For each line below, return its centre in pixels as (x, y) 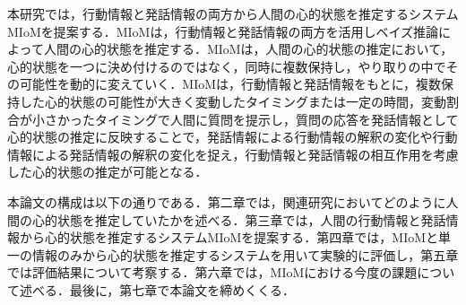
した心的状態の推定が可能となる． (108, 172)
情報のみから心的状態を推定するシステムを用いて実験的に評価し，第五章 (245, 254)
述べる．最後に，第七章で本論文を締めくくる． (157, 289)
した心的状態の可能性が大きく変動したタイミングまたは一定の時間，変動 (233, 101)
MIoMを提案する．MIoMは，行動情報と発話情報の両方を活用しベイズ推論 (223, 31)
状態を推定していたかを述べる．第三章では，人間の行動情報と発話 (251, 219)
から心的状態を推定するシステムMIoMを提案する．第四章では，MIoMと (229, 237)
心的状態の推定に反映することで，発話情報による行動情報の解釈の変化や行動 (233, 137)
